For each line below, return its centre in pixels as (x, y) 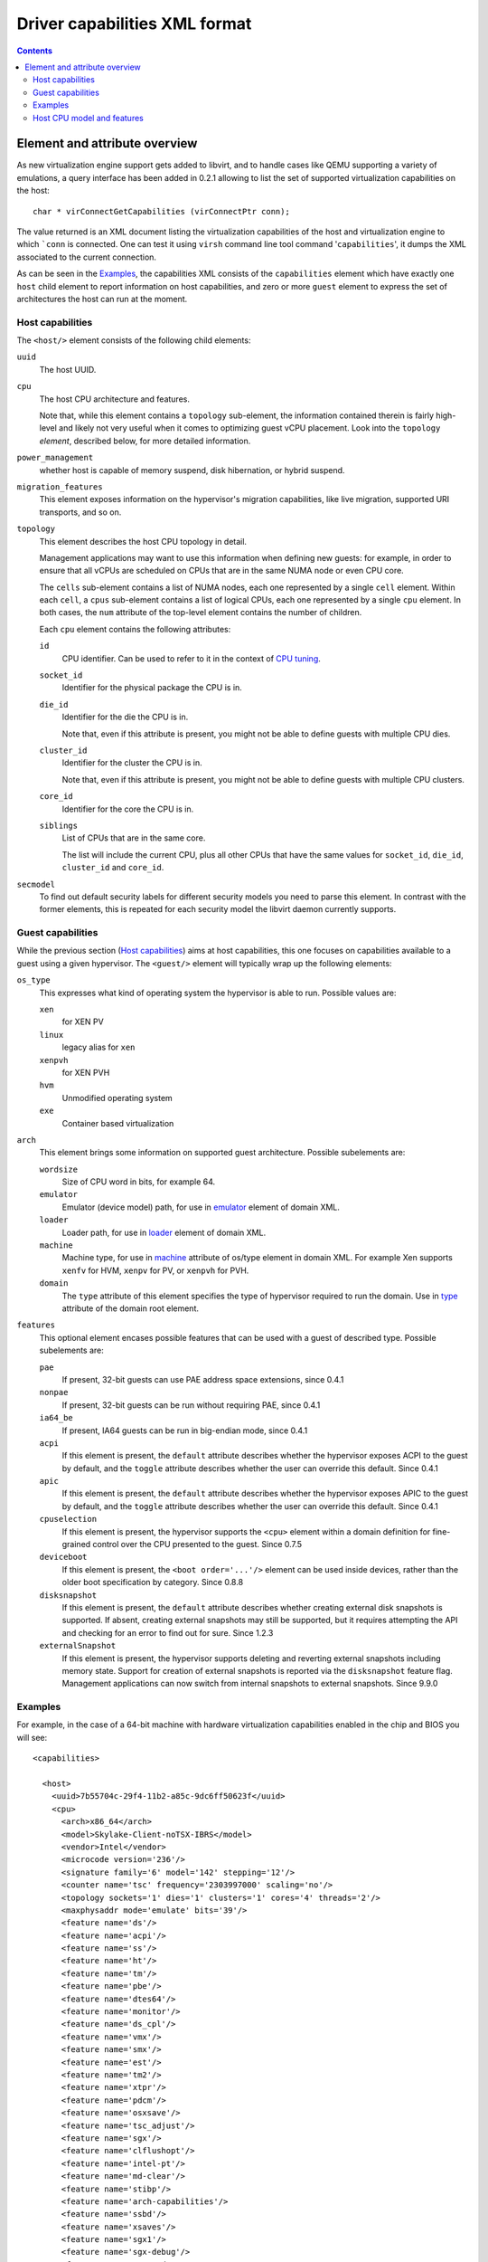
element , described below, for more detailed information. (145, 441)
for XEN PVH (86, 1072)
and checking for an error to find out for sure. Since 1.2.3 (168, 1632)
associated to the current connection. (87, 257)
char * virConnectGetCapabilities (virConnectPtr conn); (162, 211)
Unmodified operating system (117, 1098)
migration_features (60, 487)
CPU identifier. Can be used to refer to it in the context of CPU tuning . (191, 658)
